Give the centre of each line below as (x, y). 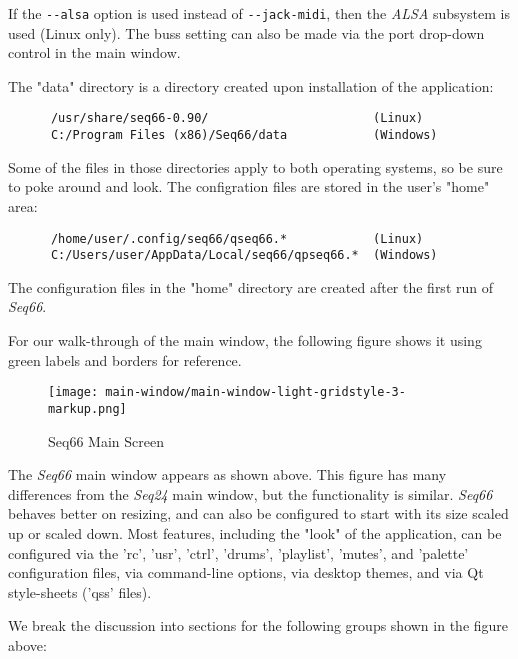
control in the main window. (94, 52)
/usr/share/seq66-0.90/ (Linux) (237, 118)
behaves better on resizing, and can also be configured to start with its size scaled (258, 513)
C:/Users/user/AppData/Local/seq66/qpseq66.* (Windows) (244, 255)
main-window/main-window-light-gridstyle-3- (255, 392)
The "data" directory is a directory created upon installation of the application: (251, 85)
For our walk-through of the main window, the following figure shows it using (245, 340)
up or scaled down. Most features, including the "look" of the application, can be (255, 532)
